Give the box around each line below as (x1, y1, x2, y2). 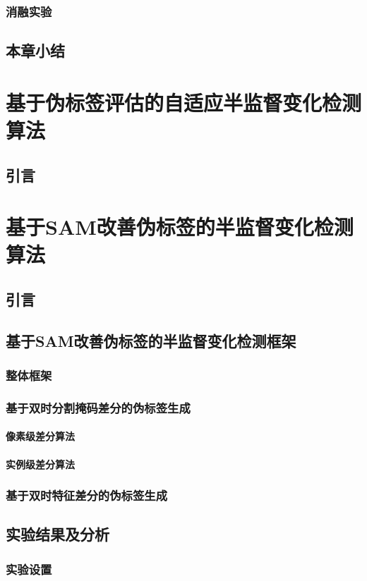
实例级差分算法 (6, 456, 75, 471)
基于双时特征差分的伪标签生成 (6, 487, 168, 504)
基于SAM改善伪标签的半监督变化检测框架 (6, 329, 296, 351)
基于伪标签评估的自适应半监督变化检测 (6, 87, 362, 116)
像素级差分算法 (6, 429, 75, 444)
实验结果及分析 (6, 523, 109, 545)
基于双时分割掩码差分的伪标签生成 (6, 398, 191, 416)
